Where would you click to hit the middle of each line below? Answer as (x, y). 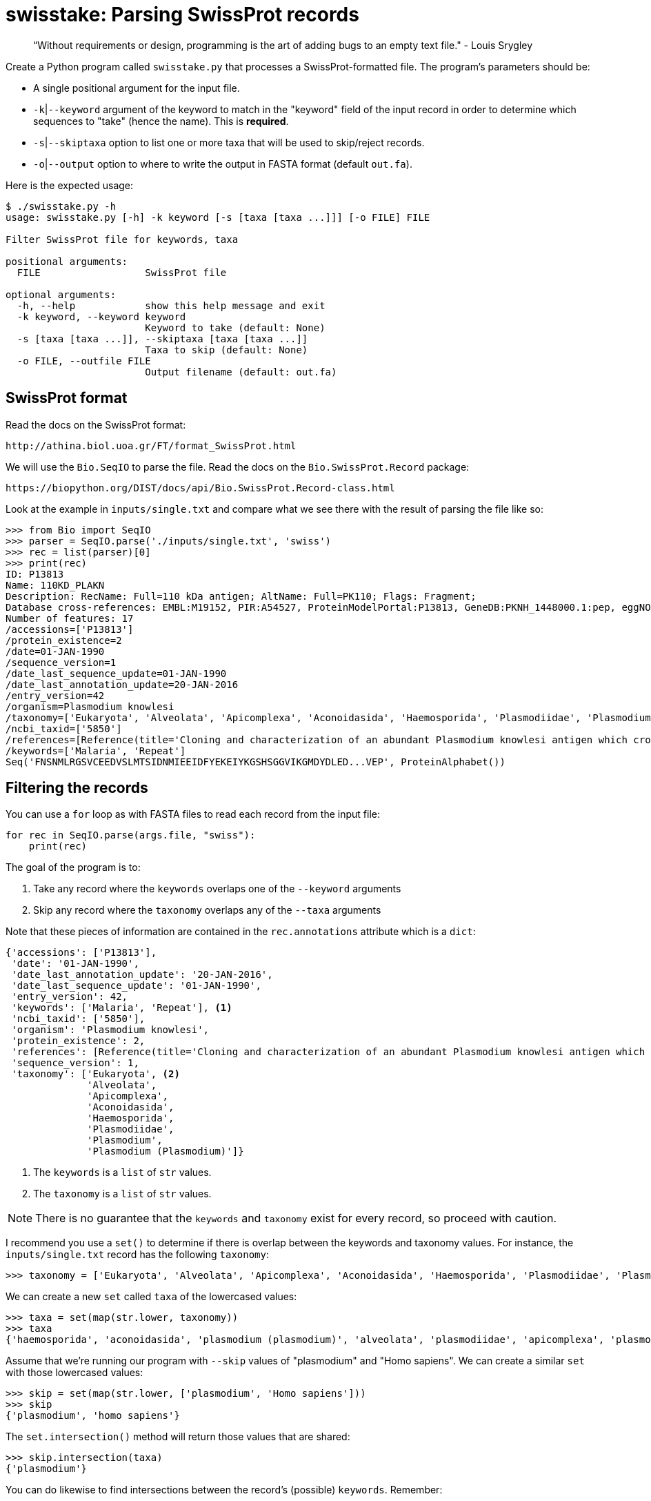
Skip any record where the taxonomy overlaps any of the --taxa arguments (207, 910)
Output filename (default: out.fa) (241, 372)
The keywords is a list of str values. (122, 1173)
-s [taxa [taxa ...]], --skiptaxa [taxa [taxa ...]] (162, 339)
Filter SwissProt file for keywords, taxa (122, 239)
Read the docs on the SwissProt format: (96, 424)
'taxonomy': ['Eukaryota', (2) (96, 1074)
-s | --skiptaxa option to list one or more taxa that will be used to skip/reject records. (229, 142)
